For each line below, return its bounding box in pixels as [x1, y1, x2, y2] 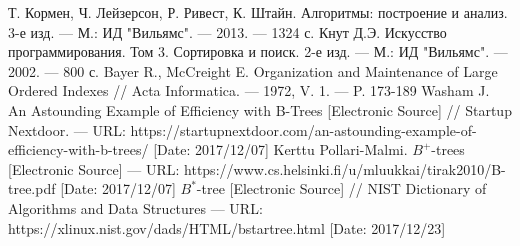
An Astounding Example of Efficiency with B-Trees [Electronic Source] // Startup [8, 99, 512, 120]
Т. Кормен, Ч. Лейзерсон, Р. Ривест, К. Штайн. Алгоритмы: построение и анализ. [8, 2, 508, 22]
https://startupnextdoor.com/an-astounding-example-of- [130, 119, 477, 140]
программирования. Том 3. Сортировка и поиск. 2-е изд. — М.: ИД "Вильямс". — [8, 41, 508, 62]
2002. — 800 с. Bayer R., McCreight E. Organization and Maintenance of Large [8, 60, 498, 81]
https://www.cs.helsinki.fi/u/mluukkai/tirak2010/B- [184, 158, 506, 179]
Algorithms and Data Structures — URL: [8, 197, 263, 218]
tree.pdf [8, 178, 56, 199]
